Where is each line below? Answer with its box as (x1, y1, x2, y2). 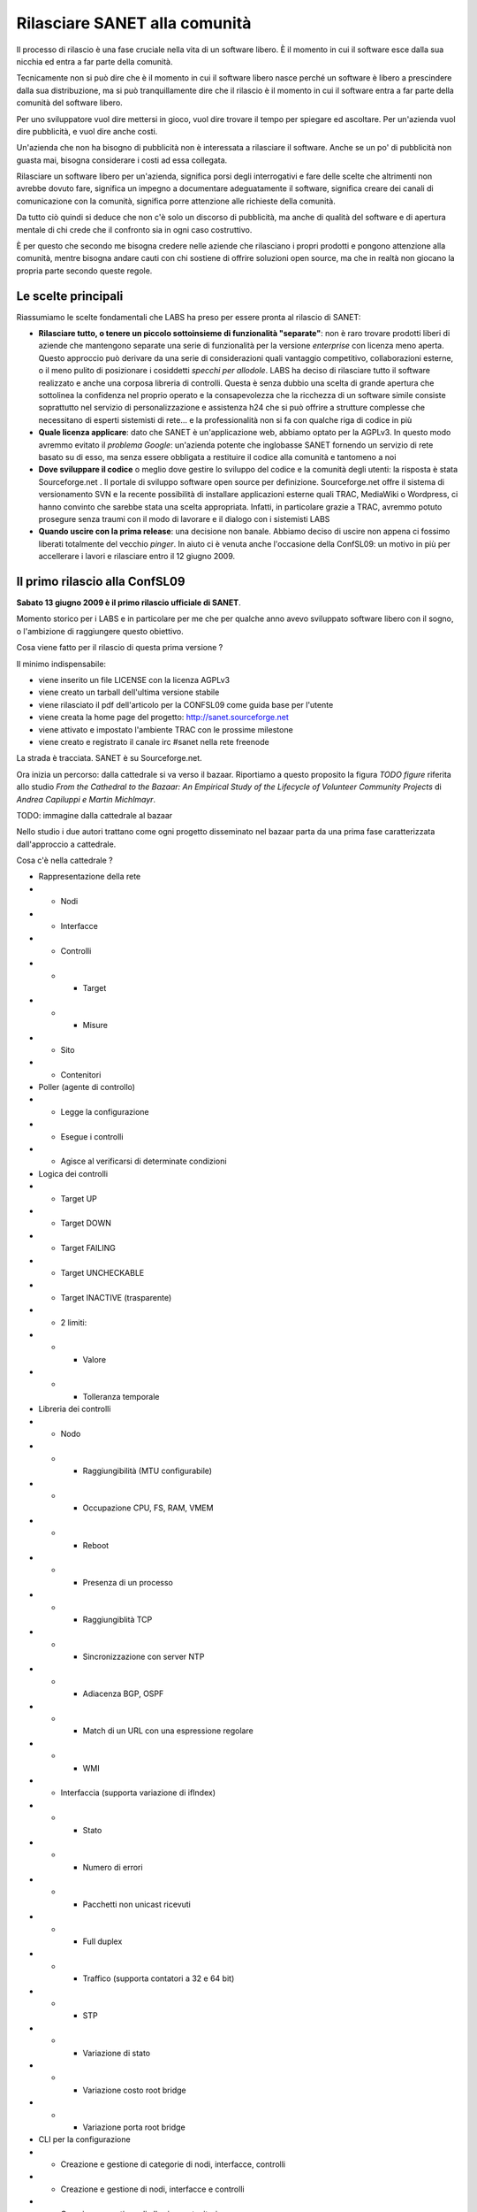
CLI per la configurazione (38, 2134, 132, 2145)
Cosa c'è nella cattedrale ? (16, 855, 114, 866)
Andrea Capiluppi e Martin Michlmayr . (16, 794, 156, 804)
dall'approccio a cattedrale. (16, 839, 117, 849)
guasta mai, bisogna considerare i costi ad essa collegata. (16, 155, 228, 165)
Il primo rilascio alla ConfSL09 (16, 573, 185, 588)
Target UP (60, 1193, 97, 1203)
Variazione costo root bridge (82, 2085, 186, 2095)
